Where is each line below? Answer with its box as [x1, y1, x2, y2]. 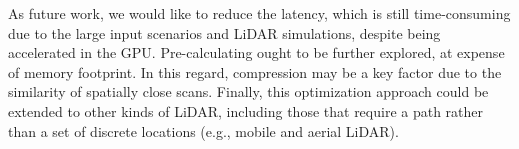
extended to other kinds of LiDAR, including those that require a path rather [8, 100, 484, 121]
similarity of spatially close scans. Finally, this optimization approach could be [8, 81, 489, 102]
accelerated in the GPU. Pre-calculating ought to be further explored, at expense [8, 42, 505, 63]
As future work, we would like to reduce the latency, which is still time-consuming [8, 3, 511, 23]
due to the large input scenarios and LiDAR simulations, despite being [8, 22, 441, 43]
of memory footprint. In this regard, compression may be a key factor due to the [8, 61, 502, 82]
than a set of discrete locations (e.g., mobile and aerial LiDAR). [8, 120, 399, 141]
